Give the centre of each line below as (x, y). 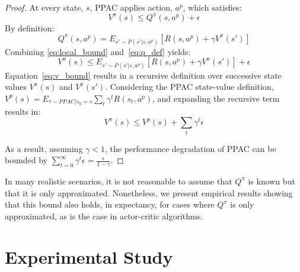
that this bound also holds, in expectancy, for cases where (110, 204)
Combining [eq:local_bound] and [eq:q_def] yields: (98, 51)
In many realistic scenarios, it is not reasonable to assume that (119, 181)
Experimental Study (89, 256)
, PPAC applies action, (131, 7)
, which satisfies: (212, 7)
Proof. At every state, (44, 7)
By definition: (30, 28)
